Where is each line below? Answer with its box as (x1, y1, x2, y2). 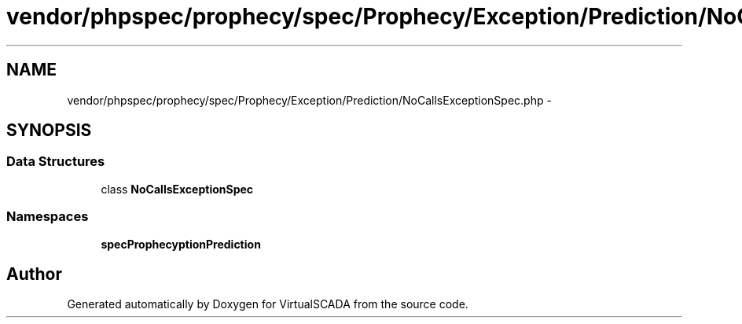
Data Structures (6, 153, 105, 170)
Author (6, 263, 62, 284)
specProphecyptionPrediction (101, 237, 261, 251)
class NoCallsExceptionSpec (101, 182, 254, 196)
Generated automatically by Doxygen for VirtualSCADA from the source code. (67, 297, 468, 311)
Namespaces (6, 208, 89, 225)
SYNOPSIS (6, 120, 92, 141)
